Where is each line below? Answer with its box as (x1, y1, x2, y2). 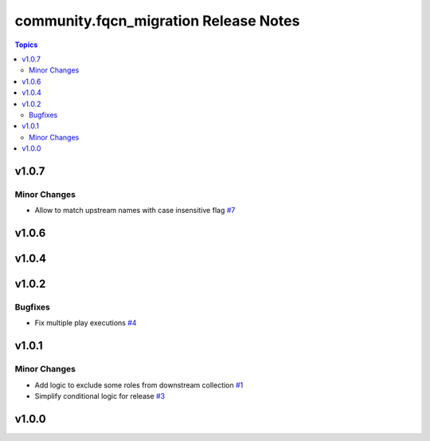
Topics (14, 40, 38, 49)
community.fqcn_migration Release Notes (14, 12, 300, 30)
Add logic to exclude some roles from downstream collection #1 (34, 380, 244, 390)
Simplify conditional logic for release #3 (34, 391, 166, 400)
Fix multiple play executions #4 (34, 318, 137, 328)
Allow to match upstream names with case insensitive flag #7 (34, 206, 236, 215)
